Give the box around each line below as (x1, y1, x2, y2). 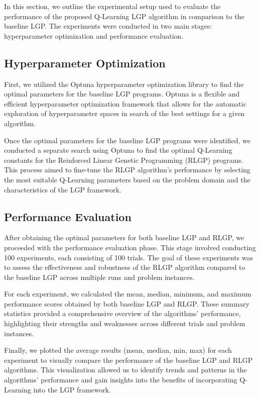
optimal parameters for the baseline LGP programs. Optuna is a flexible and (4, 88, 240, 99)
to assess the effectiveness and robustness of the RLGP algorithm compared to (4, 262, 245, 272)
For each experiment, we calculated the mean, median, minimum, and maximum (4, 288, 251, 299)
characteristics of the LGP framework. (4, 184, 121, 194)
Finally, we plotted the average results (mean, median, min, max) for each (4, 345, 232, 355)
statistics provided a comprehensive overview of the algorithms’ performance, (4, 308, 241, 319)
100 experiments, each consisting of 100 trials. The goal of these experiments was (4, 252, 253, 262)
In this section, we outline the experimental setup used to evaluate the (4, 1, 221, 11)
